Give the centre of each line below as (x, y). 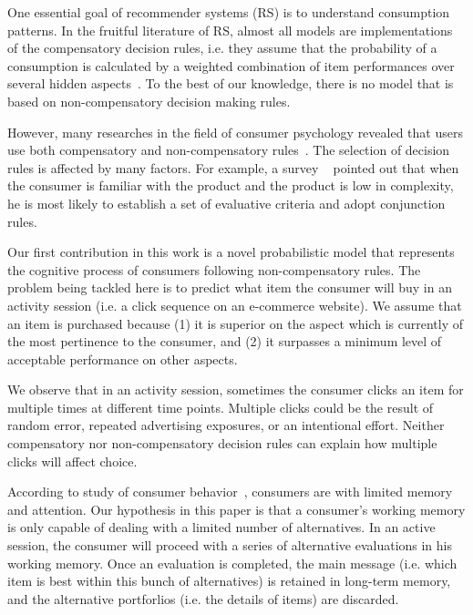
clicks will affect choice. (72, 461)
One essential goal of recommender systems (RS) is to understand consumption (229, 12)
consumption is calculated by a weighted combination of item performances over (231, 65)
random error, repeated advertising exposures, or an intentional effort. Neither (226, 425)
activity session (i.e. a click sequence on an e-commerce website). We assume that (235, 305)
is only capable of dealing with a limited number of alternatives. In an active (221, 527)
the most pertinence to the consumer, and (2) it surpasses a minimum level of (225, 341)
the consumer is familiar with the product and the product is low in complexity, (231, 185)
